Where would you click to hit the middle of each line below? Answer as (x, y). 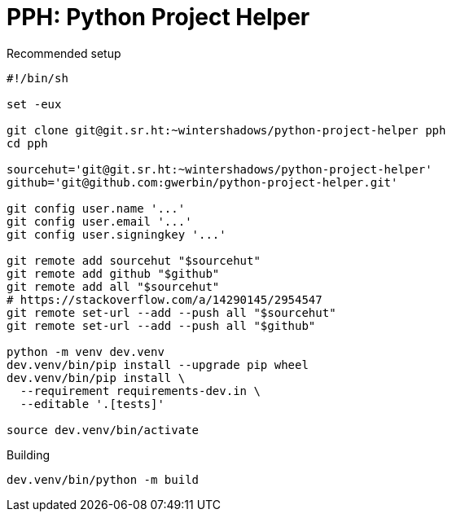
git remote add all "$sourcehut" (113, 286)
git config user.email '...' (99, 221)
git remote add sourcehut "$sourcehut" (134, 260)
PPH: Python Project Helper (158, 17)
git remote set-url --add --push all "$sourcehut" (171, 312)
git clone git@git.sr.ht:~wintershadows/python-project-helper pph (226, 130)
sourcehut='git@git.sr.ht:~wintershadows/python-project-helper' (219, 169)
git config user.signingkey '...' (116, 234)
